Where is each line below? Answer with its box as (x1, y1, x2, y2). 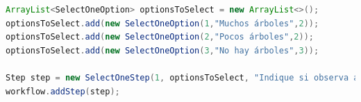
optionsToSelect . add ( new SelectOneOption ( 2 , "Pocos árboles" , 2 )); (6, 32, 314, 42)
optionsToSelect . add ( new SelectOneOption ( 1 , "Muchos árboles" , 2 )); (6, 18, 319, 28)
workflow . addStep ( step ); (6, 86, 120, 96)
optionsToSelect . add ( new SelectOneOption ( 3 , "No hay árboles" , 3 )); (6, 45, 319, 56)
